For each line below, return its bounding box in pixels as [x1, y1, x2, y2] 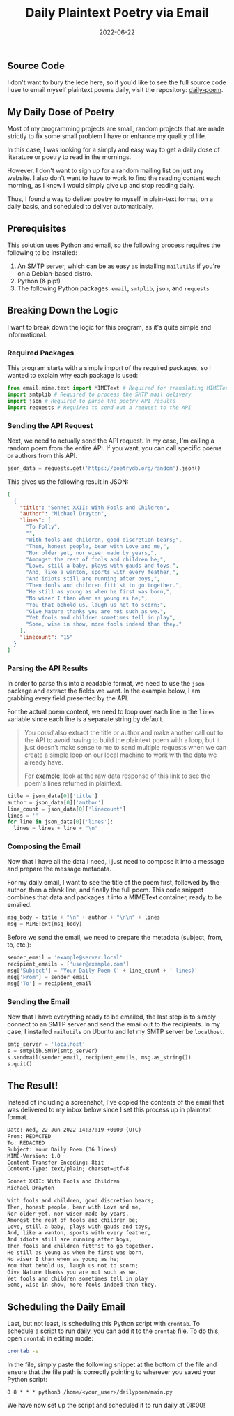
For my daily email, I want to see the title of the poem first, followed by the [7, 878, 220, 887]
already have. [24, 758, 64, 766]
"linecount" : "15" [19, 634, 73, 641]
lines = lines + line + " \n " [13, 825, 98, 832]
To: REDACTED [7, 1140, 45, 1146]
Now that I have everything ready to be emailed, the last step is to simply [7, 1012, 216, 1021]
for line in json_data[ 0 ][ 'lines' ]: [7, 818, 114, 825]
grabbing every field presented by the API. [7, 693, 129, 702]
